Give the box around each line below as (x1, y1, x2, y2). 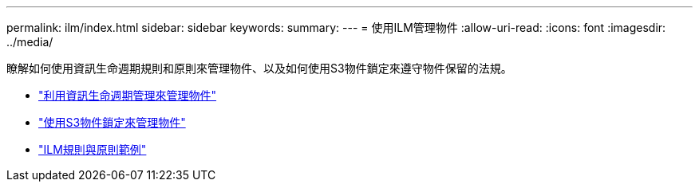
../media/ (6, 35, 53, 49)
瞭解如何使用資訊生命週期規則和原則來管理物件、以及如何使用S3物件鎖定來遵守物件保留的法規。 (6, 61, 512, 75)
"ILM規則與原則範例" (38, 143, 147, 156)
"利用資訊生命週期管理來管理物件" (38, 88, 217, 102)
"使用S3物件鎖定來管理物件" (38, 116, 186, 129)
